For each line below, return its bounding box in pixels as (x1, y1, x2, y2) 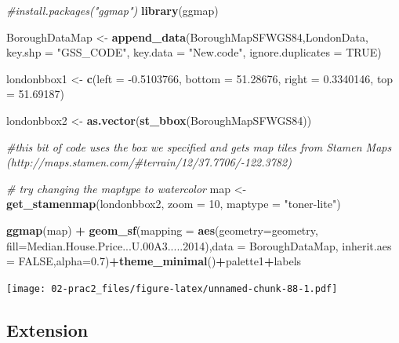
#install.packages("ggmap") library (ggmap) (6, 2, 219, 18)
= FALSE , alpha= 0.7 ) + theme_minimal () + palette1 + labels (6, 253, 302, 269)
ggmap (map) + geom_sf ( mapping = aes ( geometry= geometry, (6, 221, 318, 238)
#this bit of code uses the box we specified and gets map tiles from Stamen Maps (6, 138, 392, 155)
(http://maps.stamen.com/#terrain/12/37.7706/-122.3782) (6, 154, 292, 170)
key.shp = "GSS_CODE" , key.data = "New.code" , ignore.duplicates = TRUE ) (6, 44, 382, 60)
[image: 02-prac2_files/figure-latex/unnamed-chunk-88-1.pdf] (6, 283, 338, 294)
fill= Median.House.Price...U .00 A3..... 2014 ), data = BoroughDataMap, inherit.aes (6, 237, 392, 254)
